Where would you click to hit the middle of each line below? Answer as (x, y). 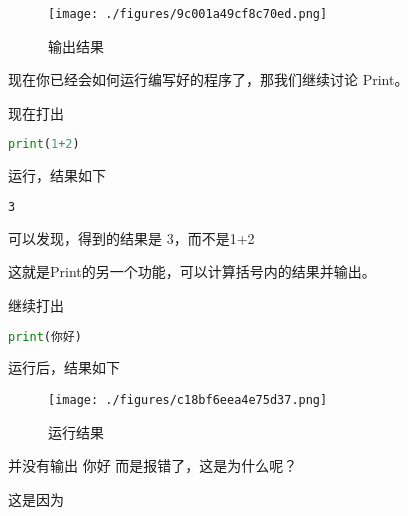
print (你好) (45, 336)
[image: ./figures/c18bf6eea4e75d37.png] (188, 400)
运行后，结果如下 (64, 367)
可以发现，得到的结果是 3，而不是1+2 (131, 237)
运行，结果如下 (57, 175)
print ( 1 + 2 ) (44, 144)
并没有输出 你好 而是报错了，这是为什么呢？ (153, 465)
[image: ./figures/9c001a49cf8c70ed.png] (188, 14)
